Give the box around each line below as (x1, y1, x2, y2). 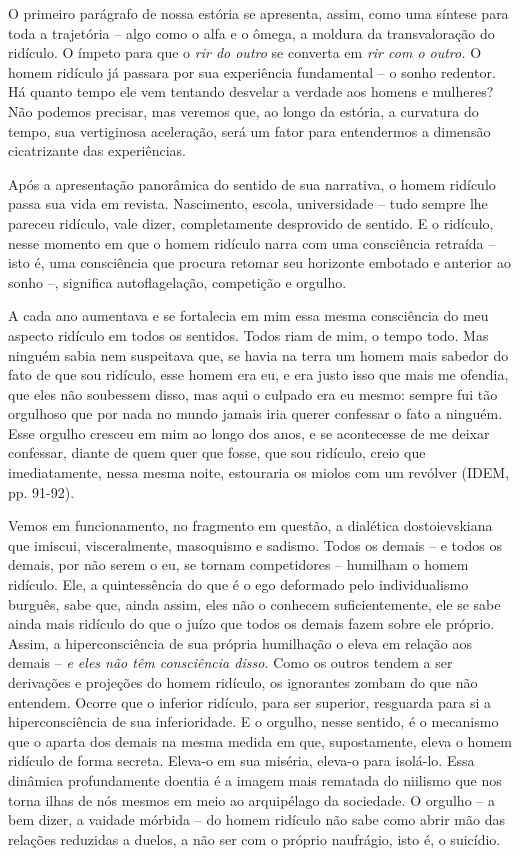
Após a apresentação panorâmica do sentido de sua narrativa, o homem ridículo (8, 173, 496, 194)
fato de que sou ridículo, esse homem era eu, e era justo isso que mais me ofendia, (8, 364, 509, 385)
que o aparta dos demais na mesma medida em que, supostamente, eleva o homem (8, 730, 512, 751)
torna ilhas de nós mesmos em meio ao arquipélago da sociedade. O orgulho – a (8, 789, 495, 810)
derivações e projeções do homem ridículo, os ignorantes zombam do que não (8, 672, 478, 692)
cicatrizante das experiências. (8, 140, 186, 161)
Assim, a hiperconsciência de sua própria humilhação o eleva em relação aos (8, 632, 473, 653)
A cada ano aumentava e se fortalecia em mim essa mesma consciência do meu (8, 305, 489, 326)
